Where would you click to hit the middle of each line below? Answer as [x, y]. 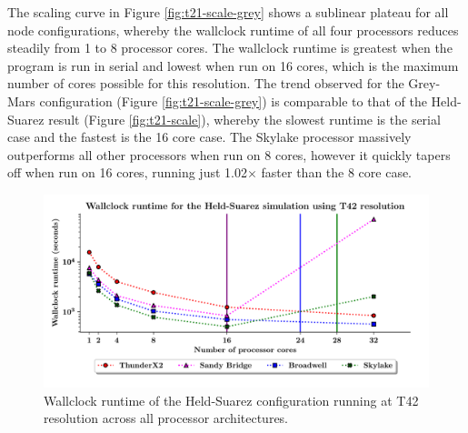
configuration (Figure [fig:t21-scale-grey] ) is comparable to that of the [233, 101]
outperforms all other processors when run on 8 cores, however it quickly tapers [229, 154]
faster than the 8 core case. [337, 172]
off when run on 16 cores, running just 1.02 [127, 172]
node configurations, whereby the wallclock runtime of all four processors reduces [233, 30]
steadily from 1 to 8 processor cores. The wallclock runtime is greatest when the [230, 48]
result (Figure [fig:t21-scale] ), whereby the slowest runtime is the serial [244, 119]
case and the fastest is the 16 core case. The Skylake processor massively [209, 137]
